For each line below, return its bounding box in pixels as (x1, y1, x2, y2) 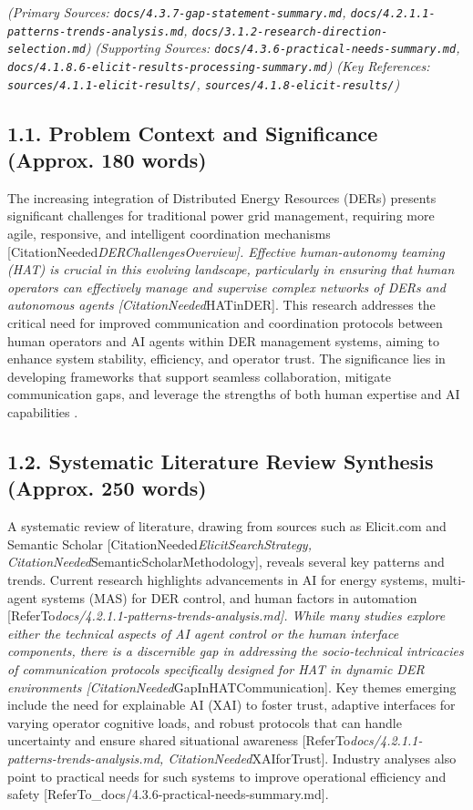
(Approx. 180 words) (7, 146, 207, 174)
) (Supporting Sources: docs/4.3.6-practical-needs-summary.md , (85, 38, 460, 57)
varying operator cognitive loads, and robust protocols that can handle (7, 713, 402, 732)
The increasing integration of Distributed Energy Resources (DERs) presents (7, 188, 437, 207)
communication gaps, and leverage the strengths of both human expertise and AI (7, 384, 460, 404)
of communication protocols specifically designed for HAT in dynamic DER (7, 659, 425, 678)
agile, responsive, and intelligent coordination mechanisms (7, 224, 331, 243)
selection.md (7, 43, 86, 56)
